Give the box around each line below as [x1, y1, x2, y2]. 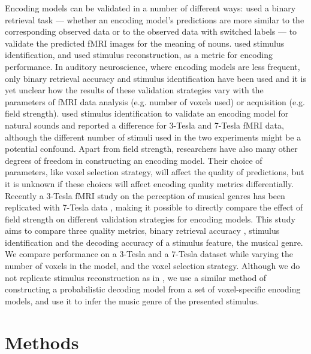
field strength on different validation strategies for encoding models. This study [5, 212, 295, 225]
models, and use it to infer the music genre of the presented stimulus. [5, 294, 259, 307]
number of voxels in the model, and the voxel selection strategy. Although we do [5, 260, 300, 272]
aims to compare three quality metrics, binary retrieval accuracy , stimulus [5, 224, 280, 237]
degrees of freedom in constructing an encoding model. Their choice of [5, 154, 262, 166]
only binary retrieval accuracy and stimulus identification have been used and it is [5, 72, 306, 84]
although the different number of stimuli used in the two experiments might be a [5, 130, 301, 143]
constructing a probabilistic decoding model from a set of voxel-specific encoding [5, 283, 301, 295]
